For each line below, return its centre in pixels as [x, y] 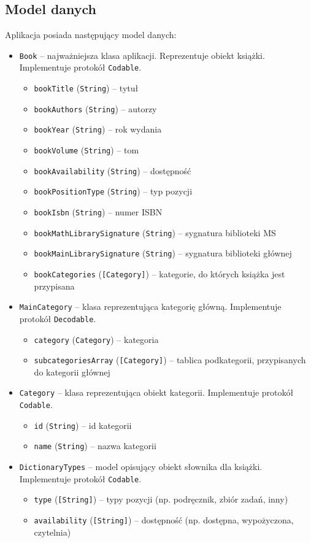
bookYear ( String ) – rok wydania [98, 129]
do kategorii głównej [72, 372]
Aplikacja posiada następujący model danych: [91, 35]
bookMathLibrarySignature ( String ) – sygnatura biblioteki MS [155, 232]
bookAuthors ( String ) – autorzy [95, 108]
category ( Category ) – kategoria [96, 339]
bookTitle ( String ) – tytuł [86, 88]
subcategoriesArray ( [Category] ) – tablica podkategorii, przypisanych [170, 360]
